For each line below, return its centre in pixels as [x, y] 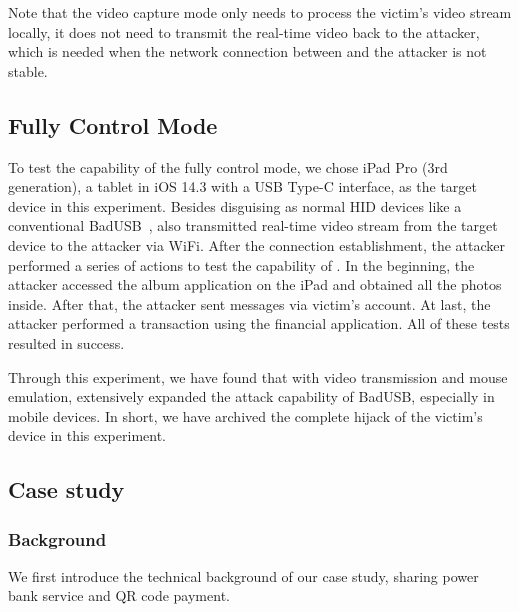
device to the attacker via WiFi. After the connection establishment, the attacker [257, 244]
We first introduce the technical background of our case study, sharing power [243, 575]
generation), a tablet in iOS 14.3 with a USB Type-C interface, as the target [242, 186]
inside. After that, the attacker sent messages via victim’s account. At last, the [249, 303]
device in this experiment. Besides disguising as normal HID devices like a [235, 205]
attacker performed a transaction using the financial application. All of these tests [259, 323]
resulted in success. [66, 342]
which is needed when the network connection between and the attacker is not [247, 51]
